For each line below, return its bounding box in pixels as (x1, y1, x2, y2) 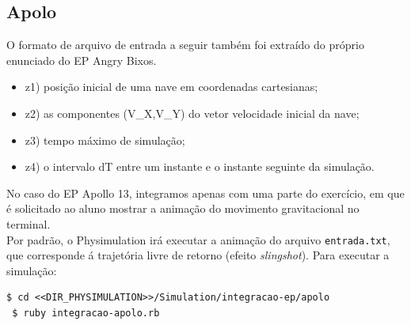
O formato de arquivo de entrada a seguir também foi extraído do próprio (6, 36, 364, 53)
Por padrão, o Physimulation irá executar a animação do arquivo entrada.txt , (6, 231, 390, 248)
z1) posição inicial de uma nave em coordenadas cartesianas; (25, 78, 318, 95)
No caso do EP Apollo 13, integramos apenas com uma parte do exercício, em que (6, 184, 405, 201)
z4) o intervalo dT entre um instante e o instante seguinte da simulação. (25, 158, 375, 175)
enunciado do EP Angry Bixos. (6, 51, 157, 68)
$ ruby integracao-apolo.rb (12, 307, 160, 319)
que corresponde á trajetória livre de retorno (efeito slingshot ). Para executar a (6, 247, 390, 263)
